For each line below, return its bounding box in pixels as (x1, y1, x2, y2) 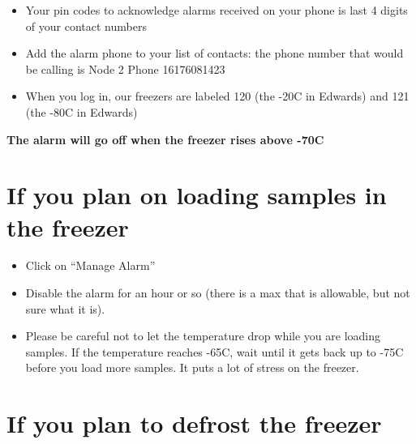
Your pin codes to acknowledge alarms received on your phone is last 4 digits (25, 2, 408, 18)
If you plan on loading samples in (6, 178, 387, 211)
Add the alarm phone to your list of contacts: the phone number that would (25, 45, 404, 62)
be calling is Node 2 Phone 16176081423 (25, 60, 225, 77)
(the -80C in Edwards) (25, 103, 138, 120)
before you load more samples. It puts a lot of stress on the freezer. (25, 359, 359, 376)
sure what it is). (25, 300, 105, 317)
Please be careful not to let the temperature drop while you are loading (25, 327, 380, 344)
